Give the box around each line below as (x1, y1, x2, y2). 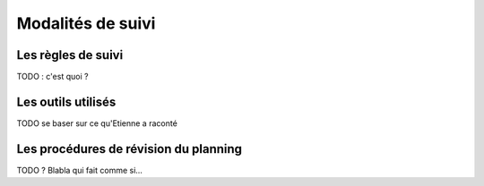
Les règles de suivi (16, 47, 124, 63)
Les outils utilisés (16, 94, 117, 109)
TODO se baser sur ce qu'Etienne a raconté (16, 117, 178, 129)
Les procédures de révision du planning (16, 141, 242, 156)
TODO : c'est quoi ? (16, 72, 89, 82)
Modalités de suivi (16, 13, 156, 33)
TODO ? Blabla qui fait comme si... (16, 165, 143, 175)
